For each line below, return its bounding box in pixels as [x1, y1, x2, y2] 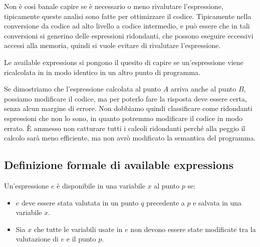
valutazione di [16, 233, 59, 244]
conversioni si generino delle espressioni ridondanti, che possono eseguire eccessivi [4, 30, 253, 40]
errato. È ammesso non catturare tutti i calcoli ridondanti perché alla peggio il [4, 122, 245, 133]
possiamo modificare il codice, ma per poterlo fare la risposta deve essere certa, [4, 93, 247, 103]
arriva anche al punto [170, 83, 236, 94]
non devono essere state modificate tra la [130, 223, 256, 234]
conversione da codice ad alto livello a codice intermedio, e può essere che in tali [4, 20, 250, 31]
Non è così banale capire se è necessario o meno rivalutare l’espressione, [4, 1, 223, 11]
